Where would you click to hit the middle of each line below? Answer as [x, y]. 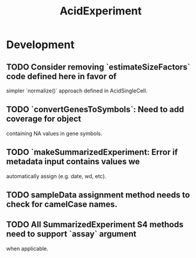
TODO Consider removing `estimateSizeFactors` [98, 67]
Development [40, 45]
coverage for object [44, 119]
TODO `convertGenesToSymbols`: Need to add [95, 109]
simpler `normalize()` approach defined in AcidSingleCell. [77, 91]
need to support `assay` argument [71, 234]
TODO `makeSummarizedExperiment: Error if [92, 152]
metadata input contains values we [73, 162]
